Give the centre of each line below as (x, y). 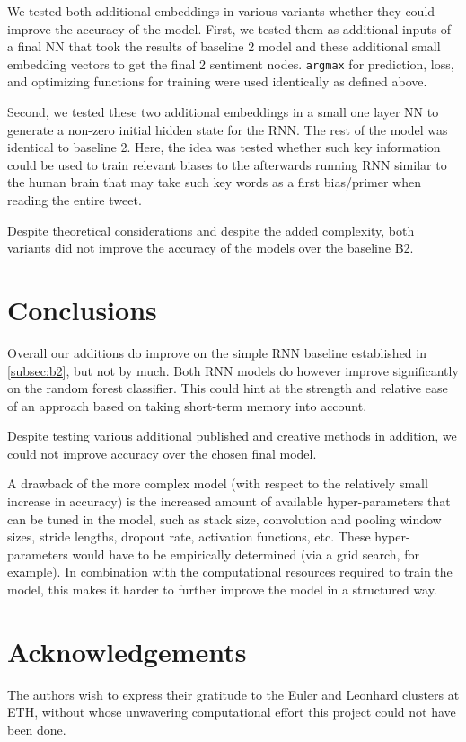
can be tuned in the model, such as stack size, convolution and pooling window (224, 519)
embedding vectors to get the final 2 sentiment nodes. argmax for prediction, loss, (231, 63)
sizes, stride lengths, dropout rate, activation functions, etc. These (189, 536)
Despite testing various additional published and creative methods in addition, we (232, 436)
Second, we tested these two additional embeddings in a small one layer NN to (223, 112)
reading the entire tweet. (75, 200)
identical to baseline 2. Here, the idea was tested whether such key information (224, 147)
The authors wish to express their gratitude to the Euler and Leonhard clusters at (233, 694)
